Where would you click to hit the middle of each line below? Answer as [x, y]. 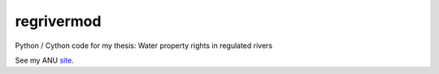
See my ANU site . [45, 60]
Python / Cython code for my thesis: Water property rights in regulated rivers [144, 46]
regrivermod [58, 21]
